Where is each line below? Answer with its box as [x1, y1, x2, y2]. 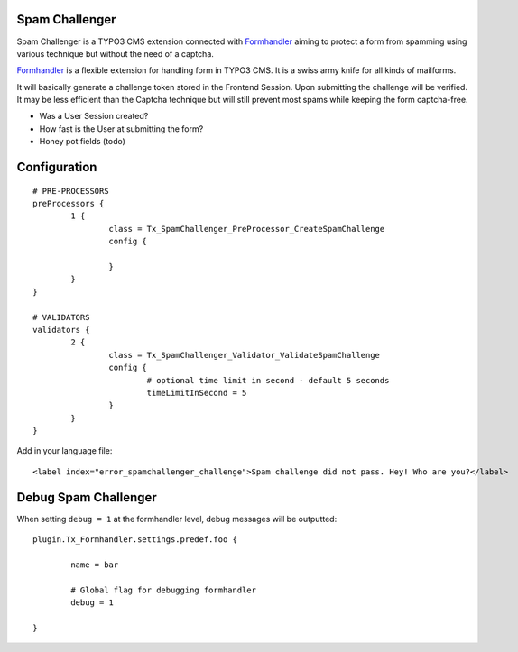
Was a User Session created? [39, 111, 149, 122]
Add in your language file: [16, 445, 113, 456]
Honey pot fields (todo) [39, 136, 126, 147]
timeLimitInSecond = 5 [146, 388, 247, 398]
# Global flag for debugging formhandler [70, 584, 257, 595]
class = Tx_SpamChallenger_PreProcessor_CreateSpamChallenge [108, 224, 385, 234]
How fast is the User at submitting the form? [39, 123, 204, 134]
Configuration [16, 160, 97, 175]
